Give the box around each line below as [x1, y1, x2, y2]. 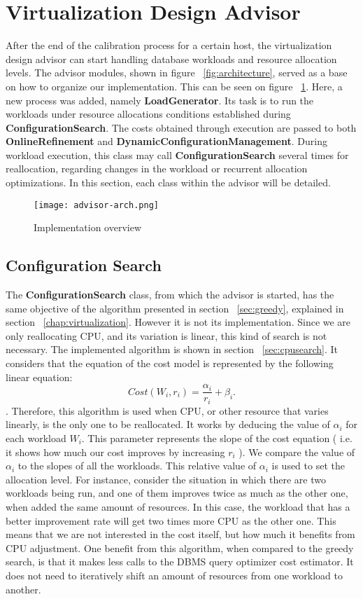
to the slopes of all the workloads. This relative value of [17, 458, 257, 473]
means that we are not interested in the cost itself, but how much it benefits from [6, 527, 355, 542]
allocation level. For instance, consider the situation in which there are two [6, 471, 326, 486]
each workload [6, 430, 66, 445]
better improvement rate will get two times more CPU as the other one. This [6, 513, 336, 528]
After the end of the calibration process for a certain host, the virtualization [6, 38, 332, 53]
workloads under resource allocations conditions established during [6, 106, 291, 121]
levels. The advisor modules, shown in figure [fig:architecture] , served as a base [6, 65, 348, 80]
